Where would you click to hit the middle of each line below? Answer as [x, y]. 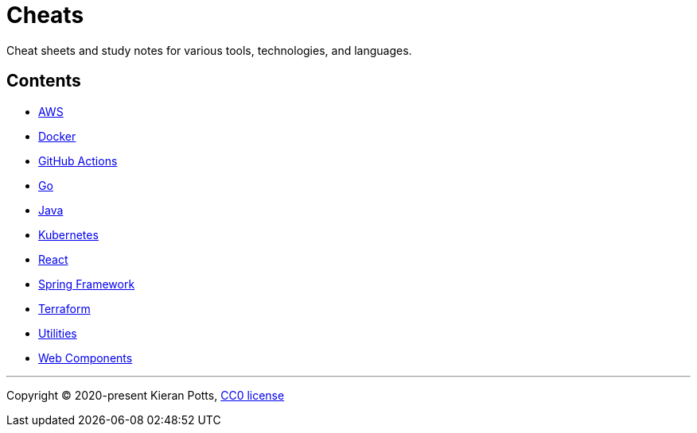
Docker [57, 136]
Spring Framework [87, 284]
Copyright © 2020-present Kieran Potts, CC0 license [146, 395]
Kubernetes [68, 234]
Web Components [86, 358]
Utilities [58, 333]
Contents [44, 81]
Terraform [64, 308]
